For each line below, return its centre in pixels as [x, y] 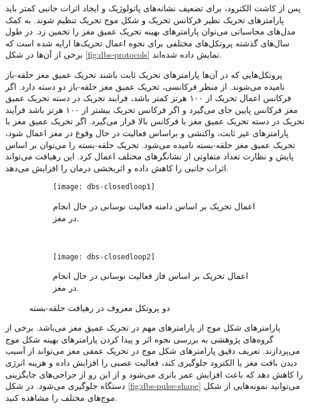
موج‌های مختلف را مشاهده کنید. [62, 397]
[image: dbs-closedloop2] [104, 257]
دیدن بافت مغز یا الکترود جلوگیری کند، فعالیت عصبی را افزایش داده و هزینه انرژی [151, 362]
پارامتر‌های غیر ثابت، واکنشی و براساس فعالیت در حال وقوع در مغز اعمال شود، [147, 132]
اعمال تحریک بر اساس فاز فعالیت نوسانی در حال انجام [151, 276]
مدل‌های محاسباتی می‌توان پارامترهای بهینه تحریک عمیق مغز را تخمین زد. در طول [151, 31]
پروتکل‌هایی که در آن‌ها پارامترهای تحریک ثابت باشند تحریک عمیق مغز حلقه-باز [144, 74]
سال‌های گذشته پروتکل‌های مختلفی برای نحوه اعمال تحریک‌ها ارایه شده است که [148, 43]
